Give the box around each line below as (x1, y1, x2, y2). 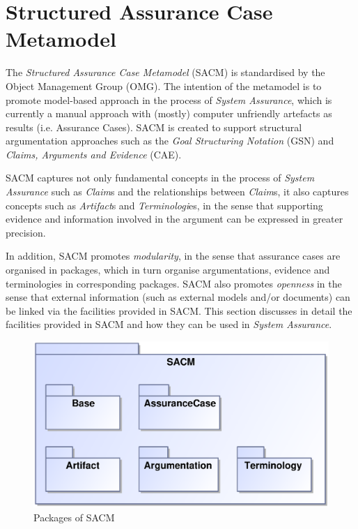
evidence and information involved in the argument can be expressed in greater (6, 211, 343, 226)
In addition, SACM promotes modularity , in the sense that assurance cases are (6, 248, 341, 263)
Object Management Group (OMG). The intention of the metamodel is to (6, 78, 322, 93)
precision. (6, 225, 46, 239)
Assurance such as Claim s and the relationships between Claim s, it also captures (6, 184, 349, 199)
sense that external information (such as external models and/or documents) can (6, 290, 350, 304)
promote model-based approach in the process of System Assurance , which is (6, 92, 332, 107)
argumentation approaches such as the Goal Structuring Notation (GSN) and (6, 133, 334, 148)
